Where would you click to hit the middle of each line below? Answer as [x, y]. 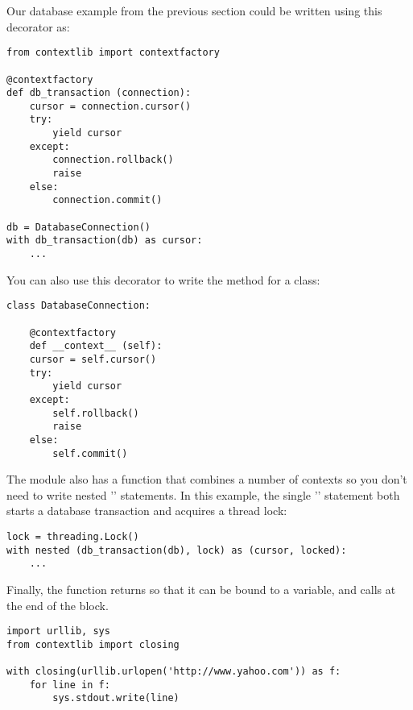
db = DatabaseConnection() [78, 227]
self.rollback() [96, 413]
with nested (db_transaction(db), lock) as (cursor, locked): [177, 550]
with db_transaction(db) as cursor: [105, 241]
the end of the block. [58, 605]
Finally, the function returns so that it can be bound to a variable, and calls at [201, 589]
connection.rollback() [113, 160]
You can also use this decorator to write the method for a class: [163, 279]
